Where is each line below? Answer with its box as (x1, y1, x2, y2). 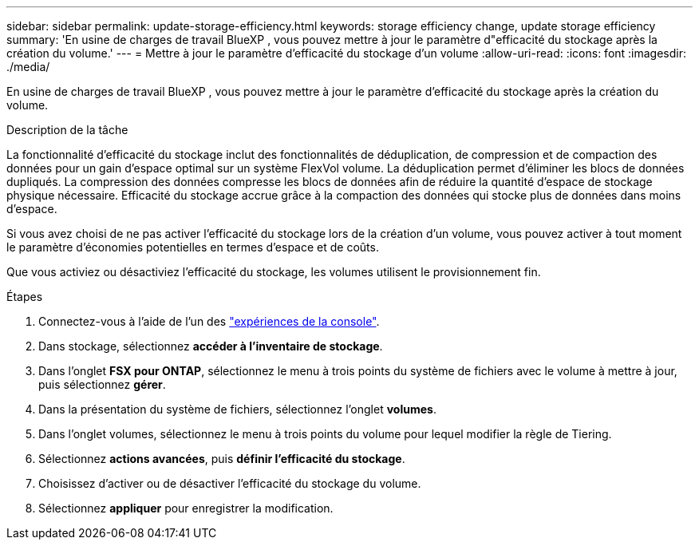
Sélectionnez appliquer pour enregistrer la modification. (38, 501, 334, 515)
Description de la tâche (6, 123, 128, 136)
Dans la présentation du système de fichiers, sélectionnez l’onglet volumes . (38, 402, 436, 416)
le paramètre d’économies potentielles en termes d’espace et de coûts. (6, 240, 379, 254)
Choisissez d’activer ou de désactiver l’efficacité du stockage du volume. (38, 477, 421, 490)
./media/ (6, 60, 50, 73)
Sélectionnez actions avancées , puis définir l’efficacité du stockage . (38, 452, 405, 465)
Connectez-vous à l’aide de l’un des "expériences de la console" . (38, 315, 380, 328)
